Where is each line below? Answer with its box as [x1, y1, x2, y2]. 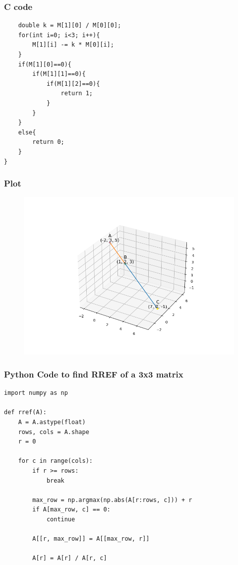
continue [46, 515, 75, 523]
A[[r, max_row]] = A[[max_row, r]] [32, 535, 150, 543]
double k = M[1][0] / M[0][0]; [18, 22, 121, 29]
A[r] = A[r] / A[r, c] [32, 555, 107, 562]
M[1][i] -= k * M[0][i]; [32, 41, 114, 49]
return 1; [60, 90, 93, 97]
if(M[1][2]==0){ [46, 80, 100, 87]
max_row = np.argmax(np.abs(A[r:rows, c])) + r [32, 496, 192, 503]
